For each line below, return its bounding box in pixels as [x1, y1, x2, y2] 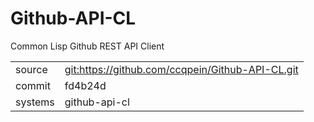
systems [15, 95, 55, 109]
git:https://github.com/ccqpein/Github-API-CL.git [64, 62, 299, 76]
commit [15, 78, 51, 92]
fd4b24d [64, 78, 107, 92]
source [15, 62, 48, 76]
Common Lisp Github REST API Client [10, 40, 165, 52]
